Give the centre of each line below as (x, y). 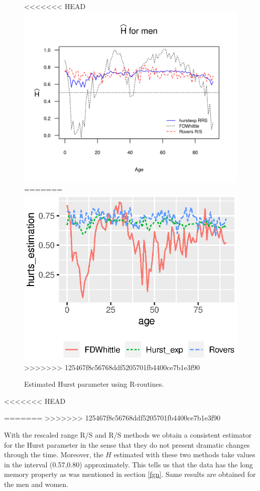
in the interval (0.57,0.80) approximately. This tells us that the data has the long (128, 464)
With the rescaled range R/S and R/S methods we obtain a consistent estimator (128, 434)
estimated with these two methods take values (184, 454)
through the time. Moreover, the (54, 454)
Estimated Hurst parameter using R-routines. (94, 384)
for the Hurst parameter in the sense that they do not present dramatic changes (127, 444)
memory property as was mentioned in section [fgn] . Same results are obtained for (130, 474)
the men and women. (36, 484)
